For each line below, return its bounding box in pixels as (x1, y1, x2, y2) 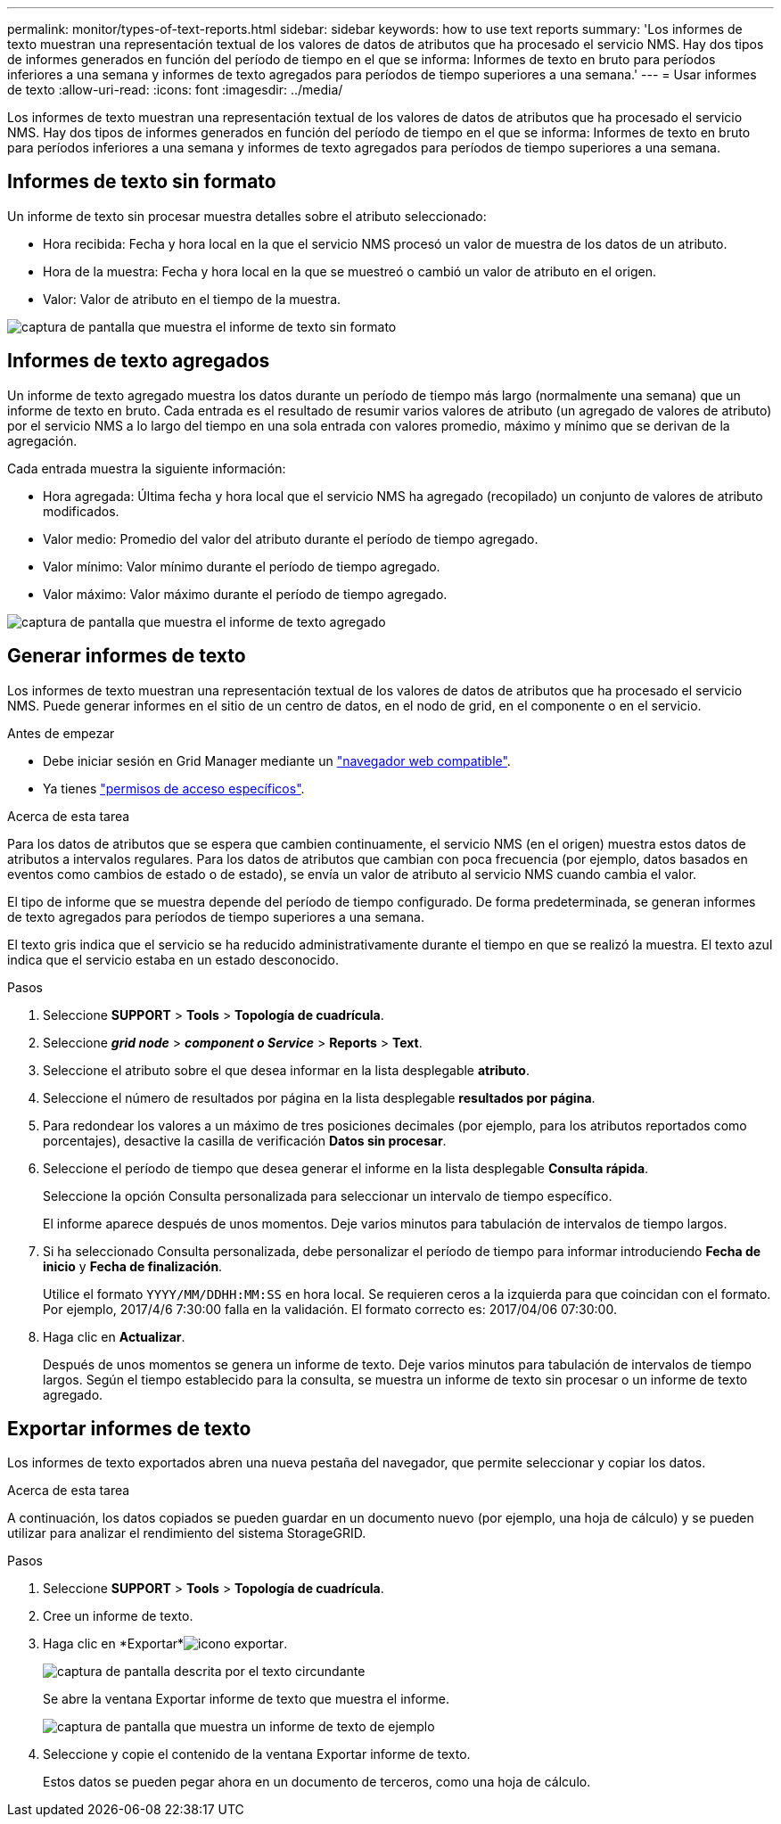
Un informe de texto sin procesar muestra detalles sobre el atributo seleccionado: (7, 208, 487, 224)
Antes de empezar (7, 725, 115, 741)
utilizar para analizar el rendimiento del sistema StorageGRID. (7, 1525, 366, 1541)
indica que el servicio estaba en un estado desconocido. (7, 951, 339, 967)
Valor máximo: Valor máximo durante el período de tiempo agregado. (43, 586, 448, 602)
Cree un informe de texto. (43, 1608, 193, 1624)
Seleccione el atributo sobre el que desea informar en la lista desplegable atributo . (43, 1062, 530, 1078)
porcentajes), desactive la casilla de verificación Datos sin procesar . (43, 1132, 447, 1148)
